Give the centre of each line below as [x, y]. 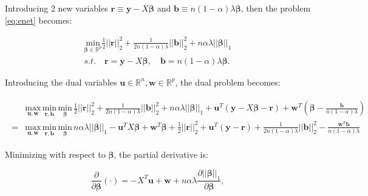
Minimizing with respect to [55, 154]
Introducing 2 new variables [56, 8]
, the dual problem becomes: [228, 82]
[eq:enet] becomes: [39, 20]
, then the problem [276, 8]
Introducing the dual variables [61, 82]
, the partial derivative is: [161, 154]
